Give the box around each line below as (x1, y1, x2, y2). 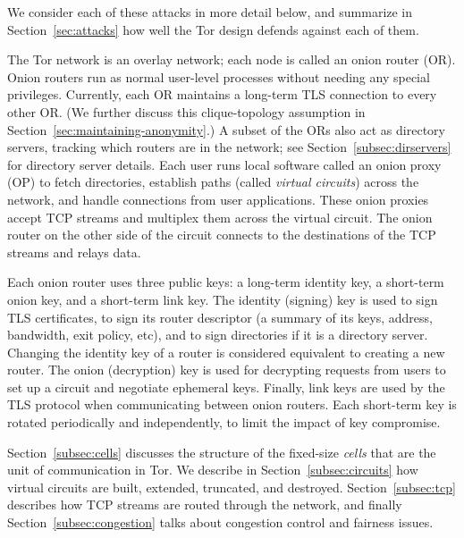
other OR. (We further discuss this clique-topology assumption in (7, 102, 366, 121)
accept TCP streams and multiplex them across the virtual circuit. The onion (7, 207, 433, 226)
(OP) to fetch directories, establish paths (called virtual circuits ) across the (7, 172, 419, 191)
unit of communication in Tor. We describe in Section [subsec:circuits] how (7, 460, 418, 479)
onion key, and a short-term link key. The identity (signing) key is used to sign (7, 290, 438, 308)
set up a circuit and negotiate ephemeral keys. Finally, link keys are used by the (7, 377, 445, 396)
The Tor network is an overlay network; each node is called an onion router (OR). (7, 50, 456, 69)
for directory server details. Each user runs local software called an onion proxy (7, 155, 442, 173)
